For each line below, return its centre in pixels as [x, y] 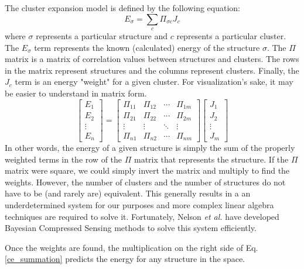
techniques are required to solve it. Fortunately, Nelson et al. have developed [142, 216]
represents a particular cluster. [231, 35]
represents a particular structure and [102, 35]
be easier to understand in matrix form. [76, 93]
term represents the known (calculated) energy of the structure [147, 47]
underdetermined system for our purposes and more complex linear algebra [139, 205]
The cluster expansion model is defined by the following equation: [123, 8]
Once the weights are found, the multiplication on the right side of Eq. [131, 247]
